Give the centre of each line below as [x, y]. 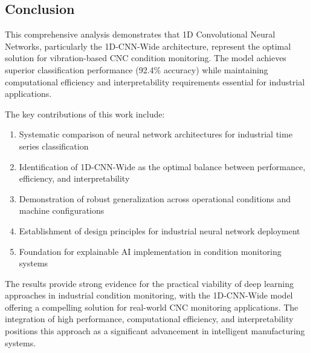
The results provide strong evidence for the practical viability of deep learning [150, 283]
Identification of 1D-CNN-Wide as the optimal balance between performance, [162, 166]
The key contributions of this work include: [85, 114]
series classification [54, 146]
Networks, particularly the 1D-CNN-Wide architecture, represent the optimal [148, 46]
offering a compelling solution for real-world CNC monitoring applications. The [152, 307]
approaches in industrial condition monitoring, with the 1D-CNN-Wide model [149, 295]
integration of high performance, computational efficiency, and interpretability [149, 319]
